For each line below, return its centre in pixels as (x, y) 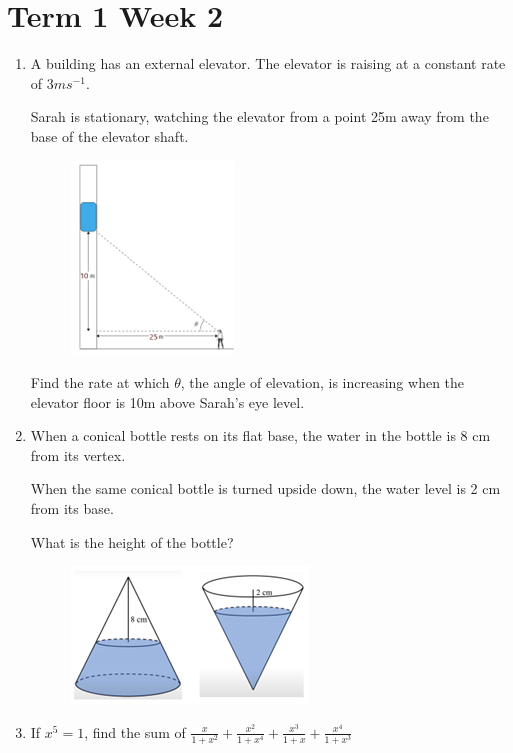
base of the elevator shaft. (109, 135)
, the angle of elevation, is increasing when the (322, 382)
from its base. (72, 508)
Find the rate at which (100, 382)
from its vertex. (78, 454)
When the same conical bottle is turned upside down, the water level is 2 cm (265, 488)
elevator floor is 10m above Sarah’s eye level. (167, 401)
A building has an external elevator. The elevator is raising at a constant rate (268, 63)
